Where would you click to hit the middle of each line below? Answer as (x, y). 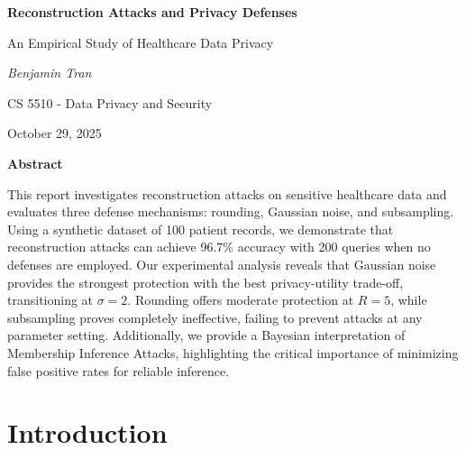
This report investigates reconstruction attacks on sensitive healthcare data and (227, 193)
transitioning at (50, 300)
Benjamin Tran (50, 73)
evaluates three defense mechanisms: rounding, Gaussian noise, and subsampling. (231, 211)
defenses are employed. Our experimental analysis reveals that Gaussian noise (222, 264)
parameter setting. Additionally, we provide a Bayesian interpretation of (206, 335)
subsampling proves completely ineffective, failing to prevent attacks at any (215, 317)
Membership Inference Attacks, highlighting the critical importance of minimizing (233, 352)
